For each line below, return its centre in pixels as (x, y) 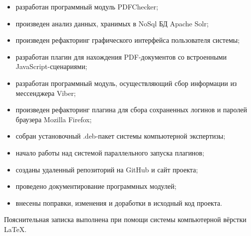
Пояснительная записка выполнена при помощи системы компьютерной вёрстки (125, 219)
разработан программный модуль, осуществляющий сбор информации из (126, 83)
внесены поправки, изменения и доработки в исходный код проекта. (119, 202)
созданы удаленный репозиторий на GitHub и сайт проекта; (107, 169)
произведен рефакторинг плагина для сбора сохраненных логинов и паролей (131, 110)
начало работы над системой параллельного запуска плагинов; (110, 152)
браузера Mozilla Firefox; (54, 119)
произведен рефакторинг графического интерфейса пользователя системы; (128, 40)
